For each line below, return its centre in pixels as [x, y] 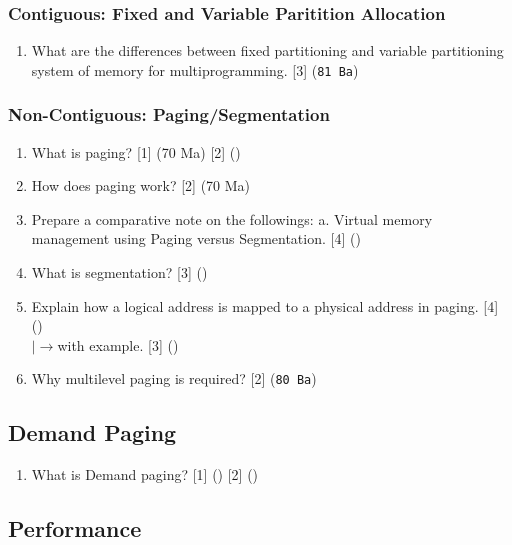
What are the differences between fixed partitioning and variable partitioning [267, 50]
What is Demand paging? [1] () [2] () [145, 474]
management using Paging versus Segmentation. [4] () [196, 238]
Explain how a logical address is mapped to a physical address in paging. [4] [265, 305]
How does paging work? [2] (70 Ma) [141, 185]
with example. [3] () [118, 344]
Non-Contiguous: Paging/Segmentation [169, 114]
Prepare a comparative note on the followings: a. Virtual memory [232, 218]
